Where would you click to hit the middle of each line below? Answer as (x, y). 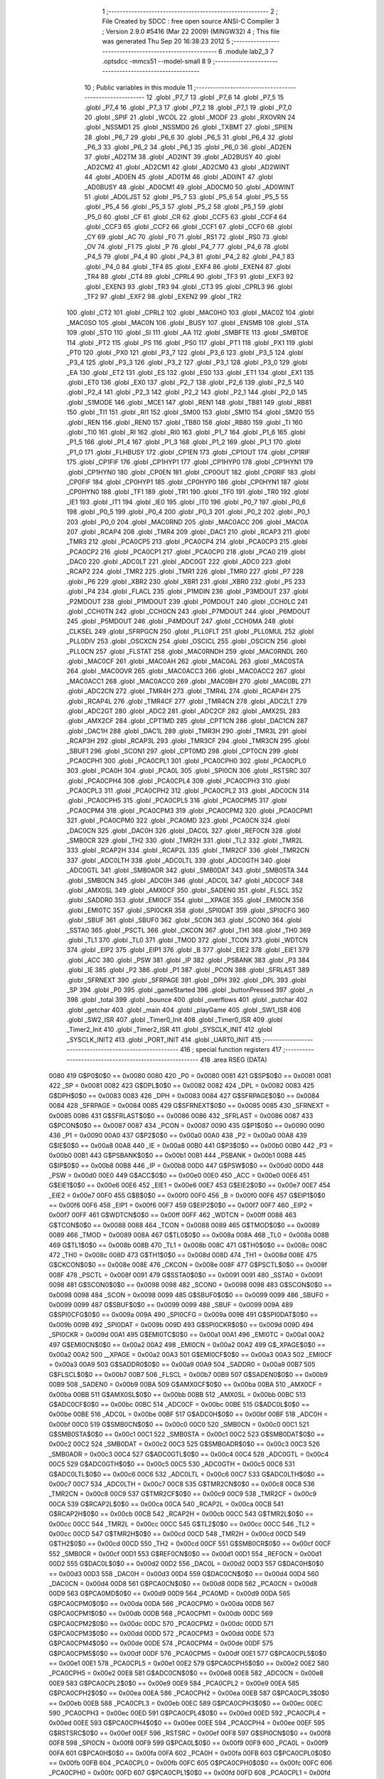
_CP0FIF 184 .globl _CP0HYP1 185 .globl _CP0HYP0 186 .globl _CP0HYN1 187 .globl (188, 482)
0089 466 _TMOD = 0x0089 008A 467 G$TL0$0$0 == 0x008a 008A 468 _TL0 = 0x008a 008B (189, 1235)
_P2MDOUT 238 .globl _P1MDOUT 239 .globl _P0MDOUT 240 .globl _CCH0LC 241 (187, 601)
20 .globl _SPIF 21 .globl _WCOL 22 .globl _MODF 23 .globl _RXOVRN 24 (190, 117)
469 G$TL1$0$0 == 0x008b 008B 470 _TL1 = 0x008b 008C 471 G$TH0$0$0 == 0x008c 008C (188, 1245)
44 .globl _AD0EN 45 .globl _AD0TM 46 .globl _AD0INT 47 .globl (178, 177)
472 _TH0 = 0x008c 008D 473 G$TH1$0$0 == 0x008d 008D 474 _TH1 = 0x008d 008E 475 (183, 1255)
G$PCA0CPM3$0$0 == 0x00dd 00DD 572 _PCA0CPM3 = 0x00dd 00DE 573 (161, 1633)
